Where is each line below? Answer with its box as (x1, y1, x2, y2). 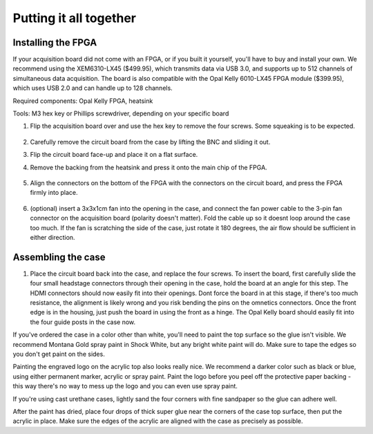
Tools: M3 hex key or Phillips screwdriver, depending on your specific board (12, 109, 229, 117)
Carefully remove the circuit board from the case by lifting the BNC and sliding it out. (30, 138, 271, 146)
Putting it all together (12, 10, 137, 26)
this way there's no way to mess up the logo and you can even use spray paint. (12, 382, 238, 390)
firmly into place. (30, 189, 79, 197)
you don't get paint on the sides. (12, 350, 105, 358)
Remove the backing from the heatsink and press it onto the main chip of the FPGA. (30, 163, 267, 171)
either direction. (30, 233, 75, 241)
